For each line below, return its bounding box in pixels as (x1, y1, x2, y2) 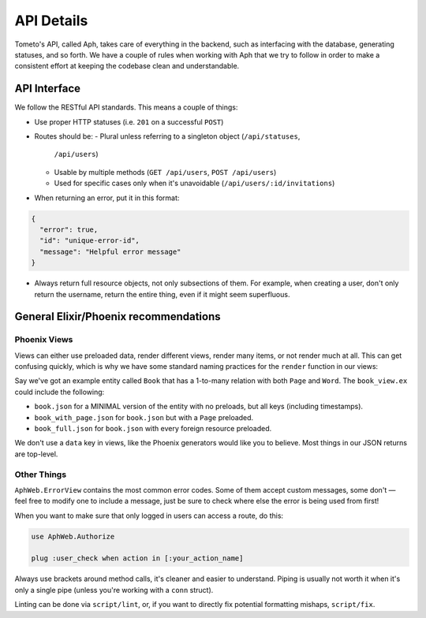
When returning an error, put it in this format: (34, 193, 180, 203)
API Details (14, 12, 88, 29)
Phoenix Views (14, 334, 73, 345)
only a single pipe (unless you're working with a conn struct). (14, 585, 214, 594)
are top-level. (14, 449, 58, 459)
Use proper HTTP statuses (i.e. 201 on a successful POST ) (34, 117, 224, 126)
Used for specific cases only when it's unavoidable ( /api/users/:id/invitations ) (54, 178, 335, 188)
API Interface (14, 82, 81, 95)
